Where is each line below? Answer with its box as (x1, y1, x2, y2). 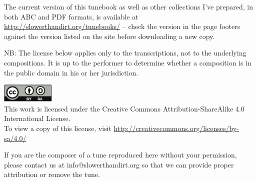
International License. (4, 113, 70, 123)
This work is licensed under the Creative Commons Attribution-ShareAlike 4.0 (4, 103, 244, 113)
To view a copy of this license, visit (4, 123, 111, 133)
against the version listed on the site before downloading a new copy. (4, 30, 215, 41)
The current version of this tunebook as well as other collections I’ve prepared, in (4, 1, 253, 11)
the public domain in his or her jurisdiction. (4, 67, 138, 77)
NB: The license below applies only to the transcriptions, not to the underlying (4, 47, 246, 58)
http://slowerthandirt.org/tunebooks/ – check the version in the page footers (4, 21, 240, 31)
